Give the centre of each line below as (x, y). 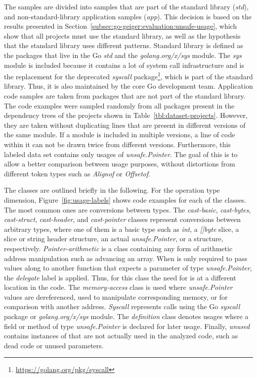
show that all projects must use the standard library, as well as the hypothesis (122, 35)
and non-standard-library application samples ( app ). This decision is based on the (128, 16)
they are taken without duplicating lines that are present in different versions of (125, 125)
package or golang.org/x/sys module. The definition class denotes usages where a (126, 316)
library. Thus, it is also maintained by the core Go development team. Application (128, 86)
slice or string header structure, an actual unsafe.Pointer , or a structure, (114, 239)
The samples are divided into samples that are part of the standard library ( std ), (126, 6)
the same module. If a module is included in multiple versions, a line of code (120, 135)
